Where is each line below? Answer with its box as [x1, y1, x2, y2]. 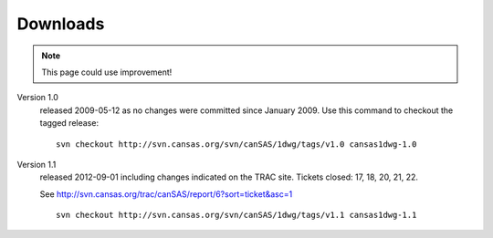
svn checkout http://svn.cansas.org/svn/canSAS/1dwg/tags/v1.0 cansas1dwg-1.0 [56, 139, 417, 150]
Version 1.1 [16, 159, 57, 170]
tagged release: [39, 118, 100, 129]
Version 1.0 [16, 92, 58, 103]
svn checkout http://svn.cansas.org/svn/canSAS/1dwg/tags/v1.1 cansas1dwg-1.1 [56, 210, 417, 221]
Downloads [16, 14, 105, 34]
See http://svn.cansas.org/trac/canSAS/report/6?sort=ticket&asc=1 [39, 188, 293, 200]
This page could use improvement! [41, 67, 173, 78]
